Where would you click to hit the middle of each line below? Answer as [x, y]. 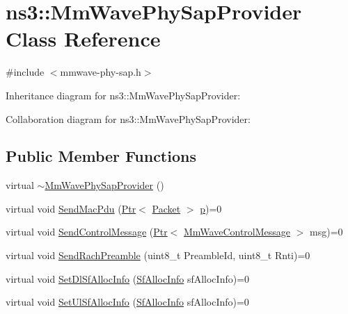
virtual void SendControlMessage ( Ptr [87, 232]
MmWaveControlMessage [237, 232]
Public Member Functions [101, 156]
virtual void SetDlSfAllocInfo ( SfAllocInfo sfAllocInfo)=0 [128, 278]
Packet [166, 208]
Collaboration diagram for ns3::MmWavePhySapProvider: [128, 118]
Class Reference [83, 39]
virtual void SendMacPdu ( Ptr [71, 208]
